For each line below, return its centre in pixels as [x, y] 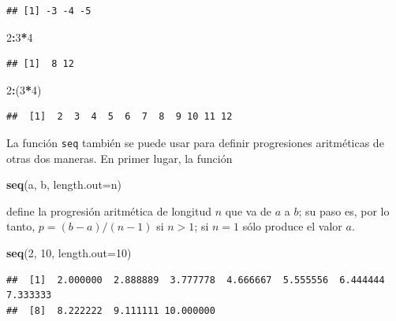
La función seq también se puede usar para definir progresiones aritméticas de [195, 142]
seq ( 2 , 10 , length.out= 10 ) [69, 253]
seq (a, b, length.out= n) [64, 184]
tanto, [21, 226]
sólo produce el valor [292, 226]
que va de [248, 210]
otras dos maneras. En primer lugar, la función [120, 158]
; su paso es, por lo [344, 210]
